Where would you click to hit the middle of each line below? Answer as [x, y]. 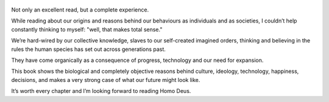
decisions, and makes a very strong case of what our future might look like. [106, 80]
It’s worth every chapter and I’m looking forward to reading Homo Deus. [101, 91]
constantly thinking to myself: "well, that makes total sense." [87, 29]
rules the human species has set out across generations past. [88, 49]
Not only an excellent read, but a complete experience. [80, 10]
